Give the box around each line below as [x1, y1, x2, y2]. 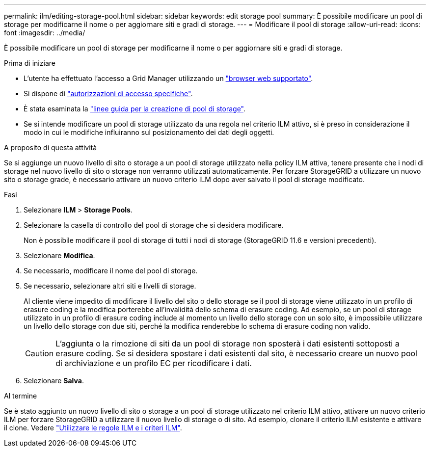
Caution [25, 348, 54, 358]
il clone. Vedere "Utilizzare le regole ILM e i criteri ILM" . [4, 424, 182, 432]
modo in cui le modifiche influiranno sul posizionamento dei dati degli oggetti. [24, 128, 274, 136]
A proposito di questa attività [4, 143, 97, 152]
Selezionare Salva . [24, 376, 84, 385]
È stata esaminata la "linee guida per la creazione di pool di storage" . [24, 105, 246, 113]
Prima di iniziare [4, 59, 55, 67]
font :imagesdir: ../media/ [4, 28, 85, 37]
